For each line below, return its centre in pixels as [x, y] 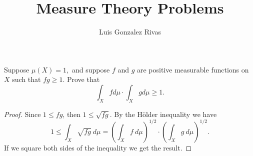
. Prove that [81, 79]
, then [72, 114]
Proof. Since [22, 114]
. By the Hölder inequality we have [163, 114]
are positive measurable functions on [193, 69]
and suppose [91, 69]
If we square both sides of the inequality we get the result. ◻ [98, 147]
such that [26, 79]
